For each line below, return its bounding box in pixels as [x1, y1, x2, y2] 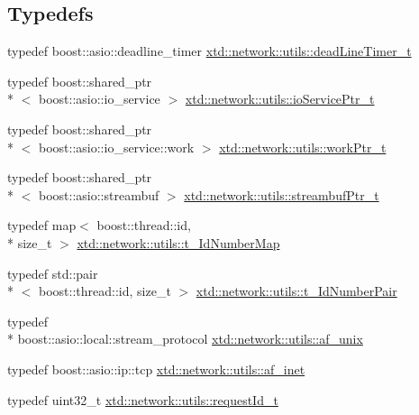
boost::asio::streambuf [38, 185, 159, 204]
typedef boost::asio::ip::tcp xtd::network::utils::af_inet [7, 359, 305, 378]
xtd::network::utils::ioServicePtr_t [185, 89, 375, 108]
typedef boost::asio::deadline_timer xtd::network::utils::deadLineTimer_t [7, 41, 412, 60]
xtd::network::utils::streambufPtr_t [184, 185, 379, 204]
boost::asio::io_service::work [38, 137, 195, 156]
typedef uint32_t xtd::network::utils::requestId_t [7, 390, 278, 409]
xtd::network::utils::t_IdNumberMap [77, 233, 280, 252]
